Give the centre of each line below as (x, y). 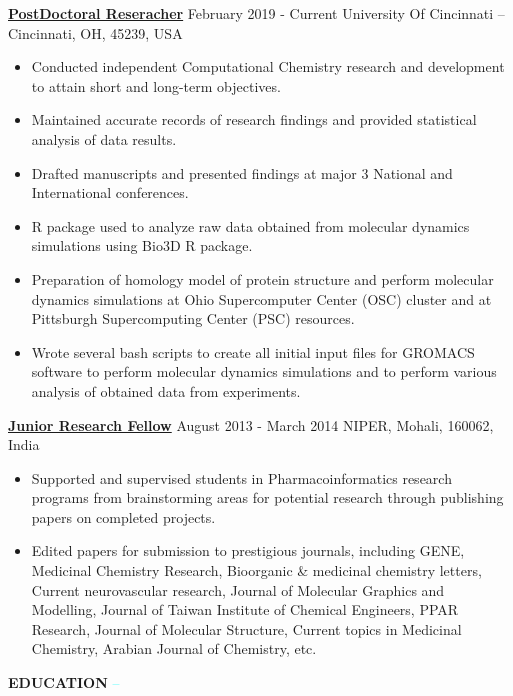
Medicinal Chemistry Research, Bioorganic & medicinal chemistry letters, (256, 570)
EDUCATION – (64, 682)
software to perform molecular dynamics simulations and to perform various (264, 371)
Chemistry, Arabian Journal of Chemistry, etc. (174, 648)
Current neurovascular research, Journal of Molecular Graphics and (238, 589)
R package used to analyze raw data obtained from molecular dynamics (250, 225)
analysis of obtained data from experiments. (166, 390)
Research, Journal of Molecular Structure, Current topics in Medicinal (246, 628)
